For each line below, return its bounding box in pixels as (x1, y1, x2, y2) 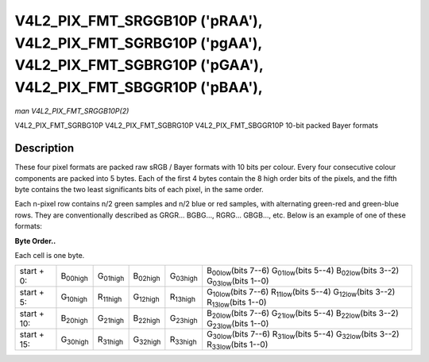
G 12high (133, 291, 160, 304)
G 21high (97, 313, 125, 325)
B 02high (133, 270, 160, 283)
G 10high (60, 291, 87, 304)
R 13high (169, 291, 196, 304)
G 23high (169, 313, 198, 325)
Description (14, 141, 75, 155)
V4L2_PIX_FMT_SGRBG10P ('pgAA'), (14, 34, 262, 52)
